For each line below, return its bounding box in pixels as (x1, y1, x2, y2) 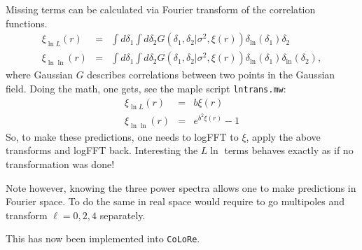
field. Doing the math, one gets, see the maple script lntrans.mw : (6, 81, 286, 95)
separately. (99, 207, 146, 222)
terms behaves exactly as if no (224, 143, 354, 158)
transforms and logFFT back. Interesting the (6, 143, 198, 158)
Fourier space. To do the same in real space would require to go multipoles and (6, 194, 345, 209)
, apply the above (246, 129, 321, 144)
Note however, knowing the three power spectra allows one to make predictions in (6, 180, 356, 195)
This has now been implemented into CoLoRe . (6, 231, 200, 246)
